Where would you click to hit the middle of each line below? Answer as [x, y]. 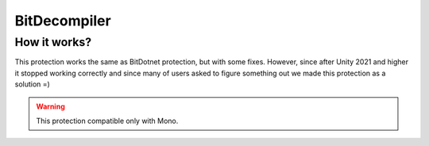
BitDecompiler [63, 21]
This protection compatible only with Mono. [107, 121]
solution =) [33, 84]
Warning [50, 106]
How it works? [53, 42]
